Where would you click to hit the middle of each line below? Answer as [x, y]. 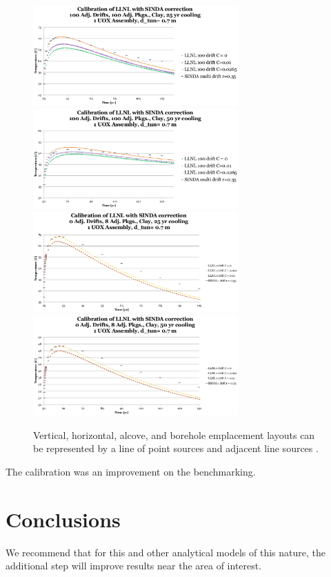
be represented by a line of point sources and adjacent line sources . [176, 448]
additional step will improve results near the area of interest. [134, 566]
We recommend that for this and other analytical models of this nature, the [165, 552]
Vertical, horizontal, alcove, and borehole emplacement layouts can [174, 434]
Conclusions [63, 519]
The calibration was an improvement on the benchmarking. [131, 471]
